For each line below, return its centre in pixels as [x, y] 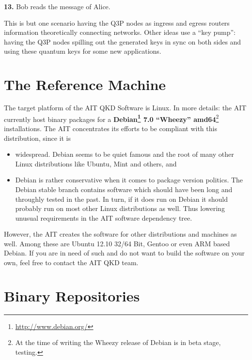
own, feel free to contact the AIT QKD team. [71, 262]
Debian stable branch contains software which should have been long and [124, 189]
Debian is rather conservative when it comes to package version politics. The [129, 180]
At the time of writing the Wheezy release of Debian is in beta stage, [118, 342]
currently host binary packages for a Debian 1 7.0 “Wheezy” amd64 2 [111, 118]
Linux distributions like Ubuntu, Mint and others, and [96, 163]
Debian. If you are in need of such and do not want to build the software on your [124, 253]
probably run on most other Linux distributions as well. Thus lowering [120, 208]
